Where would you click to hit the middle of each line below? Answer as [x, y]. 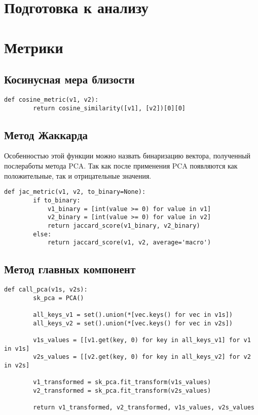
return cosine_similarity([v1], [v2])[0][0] [109, 108]
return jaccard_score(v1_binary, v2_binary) [124, 225]
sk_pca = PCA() [59, 298]
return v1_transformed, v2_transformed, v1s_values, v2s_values [144, 408]
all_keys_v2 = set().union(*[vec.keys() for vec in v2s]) [133, 323]
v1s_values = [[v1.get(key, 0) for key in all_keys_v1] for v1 [142, 340]
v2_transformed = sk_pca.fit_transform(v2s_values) [122, 390]
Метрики [34, 47]
